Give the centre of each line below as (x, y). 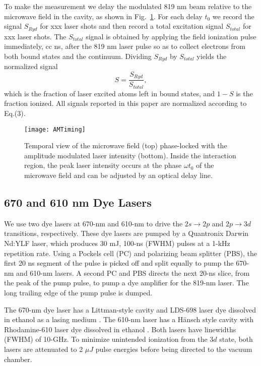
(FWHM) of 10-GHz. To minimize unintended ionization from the (106, 339)
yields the (212, 56)
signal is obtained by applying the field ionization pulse (171, 36)
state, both (236, 339)
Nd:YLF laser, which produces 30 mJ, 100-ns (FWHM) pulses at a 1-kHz (117, 243)
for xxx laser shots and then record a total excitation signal (132, 26)
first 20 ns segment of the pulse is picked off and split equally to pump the (119, 263)
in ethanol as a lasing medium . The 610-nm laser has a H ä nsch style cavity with (129, 319)
